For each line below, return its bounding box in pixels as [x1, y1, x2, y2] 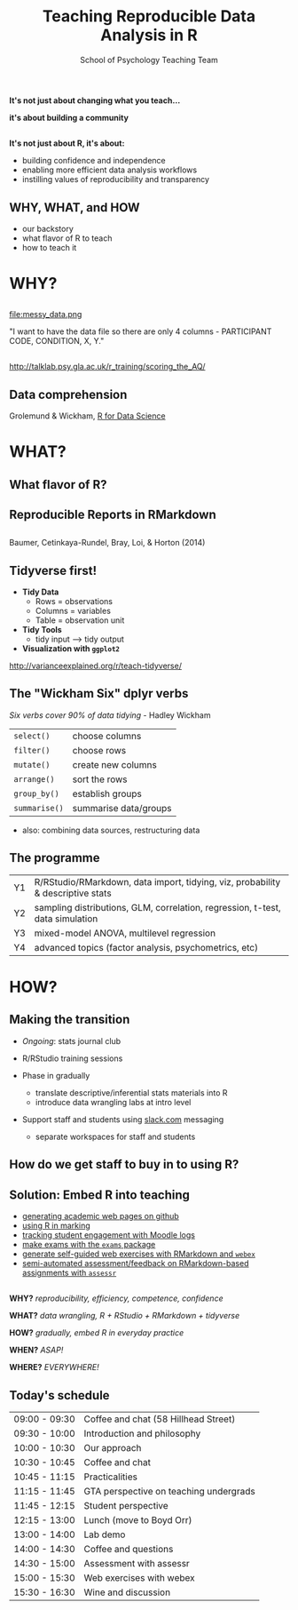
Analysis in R [100, 25, 198, 45]
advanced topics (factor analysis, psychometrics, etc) [34, 941, 259, 953]
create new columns [72, 758, 157, 770]
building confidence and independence [21, 155, 166, 166]
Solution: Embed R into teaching [9, 1187, 191, 1202]
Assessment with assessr [83, 1558, 191, 1570]
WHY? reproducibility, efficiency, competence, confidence [9, 1293, 223, 1303]
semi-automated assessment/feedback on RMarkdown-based [21, 1257, 249, 1268]
